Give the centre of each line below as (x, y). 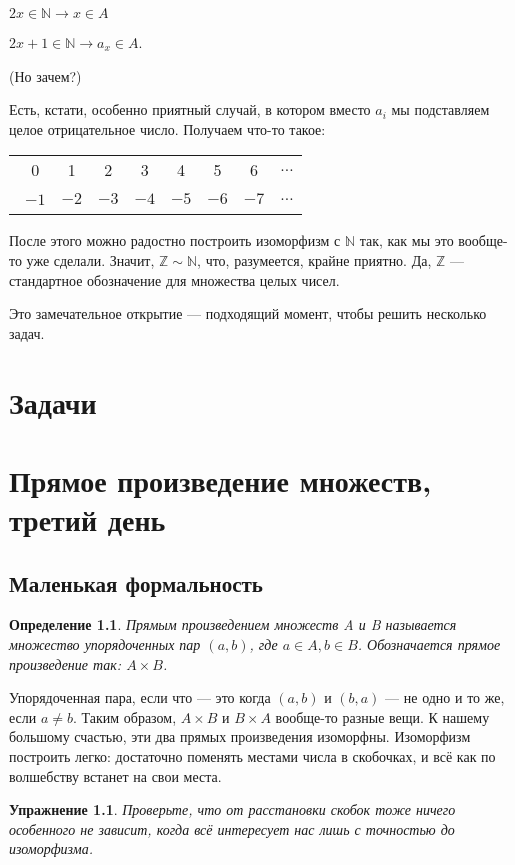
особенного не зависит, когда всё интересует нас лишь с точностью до (232, 828)
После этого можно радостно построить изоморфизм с (175, 240)
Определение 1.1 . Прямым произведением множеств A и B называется (233, 624)
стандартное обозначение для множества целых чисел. (174, 279)
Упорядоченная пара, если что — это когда (140, 697)
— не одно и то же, (445, 697)
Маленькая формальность (136, 582)
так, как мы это (406, 240)
